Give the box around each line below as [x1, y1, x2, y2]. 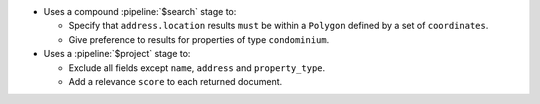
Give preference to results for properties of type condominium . [68, 33, 330, 45]
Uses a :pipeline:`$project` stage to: [43, 48, 191, 60]
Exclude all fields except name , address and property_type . [68, 61, 326, 74]
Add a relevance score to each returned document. [68, 75, 283, 87]
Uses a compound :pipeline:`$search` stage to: [43, 6, 237, 17]
